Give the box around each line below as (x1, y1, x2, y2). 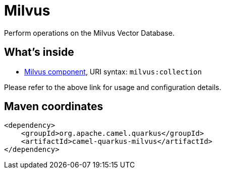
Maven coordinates (4, 100, 103, 113)
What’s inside (4, 46, 74, 59)
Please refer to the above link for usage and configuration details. (4, 82, 221, 92)
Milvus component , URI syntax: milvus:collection (24, 67, 202, 76)
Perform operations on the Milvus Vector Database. (4, 28, 175, 37)
